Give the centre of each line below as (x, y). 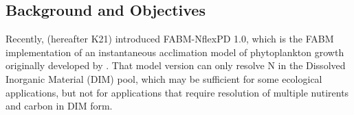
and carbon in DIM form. (59, 106)
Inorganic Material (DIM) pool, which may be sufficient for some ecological (164, 78)
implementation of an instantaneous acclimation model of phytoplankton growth (175, 52)
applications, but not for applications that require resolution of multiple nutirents (177, 92)
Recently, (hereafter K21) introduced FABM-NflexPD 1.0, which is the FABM (170, 39)
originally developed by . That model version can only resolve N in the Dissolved (176, 65)
